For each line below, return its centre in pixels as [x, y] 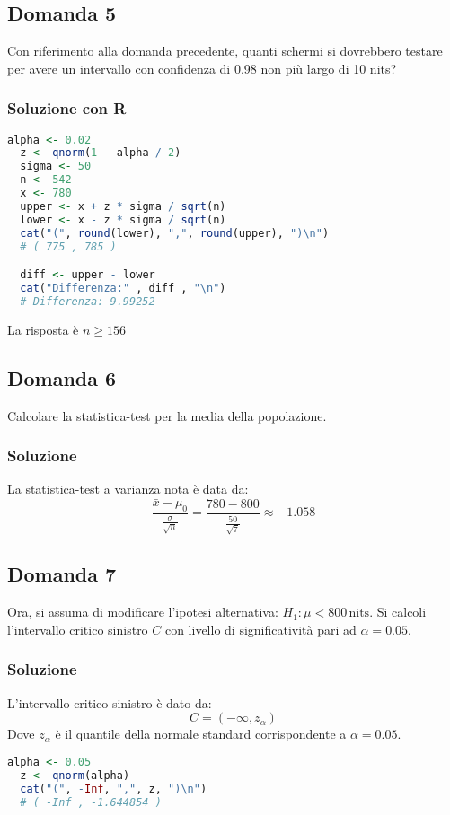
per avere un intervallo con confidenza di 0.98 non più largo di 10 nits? [202, 68]
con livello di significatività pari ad [260, 629]
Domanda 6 [62, 377]
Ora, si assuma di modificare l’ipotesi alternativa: [143, 612]
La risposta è [43, 329]
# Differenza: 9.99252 [88, 301]
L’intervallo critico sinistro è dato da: [110, 702]
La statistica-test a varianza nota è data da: [128, 489]
